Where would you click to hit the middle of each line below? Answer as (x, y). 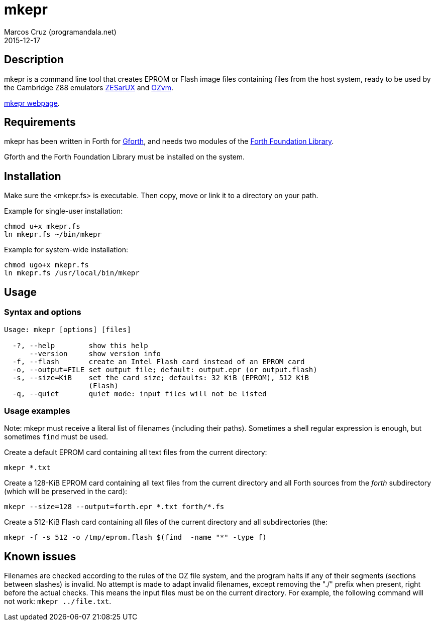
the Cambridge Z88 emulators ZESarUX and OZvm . (89, 87)
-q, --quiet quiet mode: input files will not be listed (139, 394)
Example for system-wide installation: (66, 250)
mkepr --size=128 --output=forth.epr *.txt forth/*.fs (114, 507)
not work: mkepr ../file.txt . (58, 601)
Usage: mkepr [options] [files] (68, 329)
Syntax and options (43, 312)
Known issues (40, 556)
